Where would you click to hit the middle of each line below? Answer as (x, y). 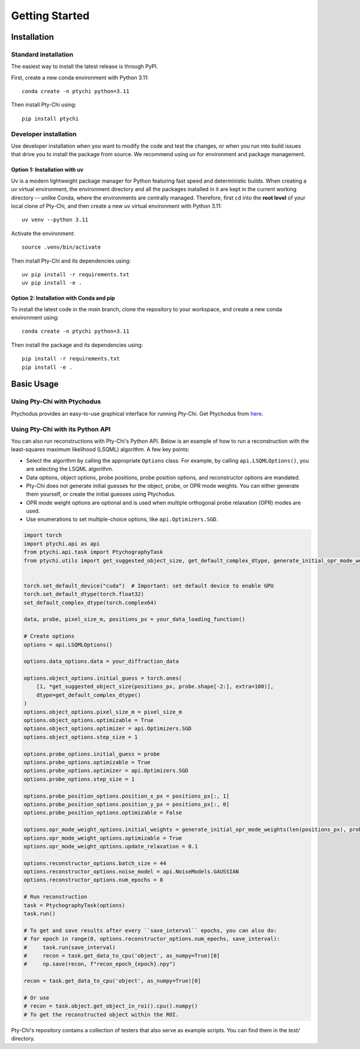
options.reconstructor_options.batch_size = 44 (95, 863)
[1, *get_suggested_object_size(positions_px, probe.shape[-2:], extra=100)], (155, 687)
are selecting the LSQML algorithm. (70, 469)
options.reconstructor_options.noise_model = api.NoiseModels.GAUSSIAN (131, 872)
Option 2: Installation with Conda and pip (63, 298)
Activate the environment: (43, 233)
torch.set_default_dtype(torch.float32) (84, 594)
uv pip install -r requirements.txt (76, 274)
